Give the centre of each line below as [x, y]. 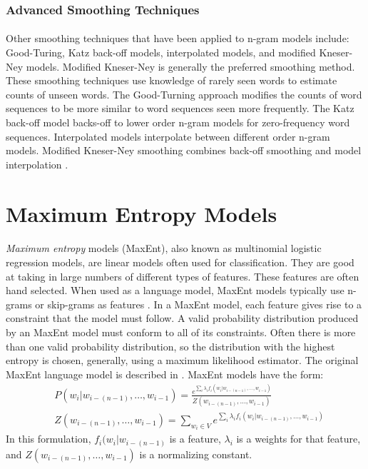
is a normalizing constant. [196, 454]
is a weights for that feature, [298, 439]
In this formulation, [48, 439]
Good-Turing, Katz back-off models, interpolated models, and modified [161, 52]
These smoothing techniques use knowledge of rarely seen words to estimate [172, 80]
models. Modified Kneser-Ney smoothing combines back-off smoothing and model [184, 150]
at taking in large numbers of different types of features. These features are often [183, 276]
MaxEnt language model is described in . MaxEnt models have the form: [165, 374]
